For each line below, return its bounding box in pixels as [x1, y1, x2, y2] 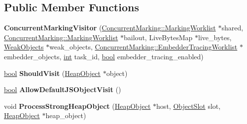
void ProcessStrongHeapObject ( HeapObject [4, 100, 151, 111]
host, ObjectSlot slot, [156, 100, 221, 111]
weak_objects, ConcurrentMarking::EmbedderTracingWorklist [49, 42, 238, 52]
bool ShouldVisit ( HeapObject [4, 68, 101, 78]
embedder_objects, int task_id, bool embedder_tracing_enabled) [4, 51, 204, 61]
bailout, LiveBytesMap [124, 32, 193, 42]
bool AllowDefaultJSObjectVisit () [4, 84, 121, 95]
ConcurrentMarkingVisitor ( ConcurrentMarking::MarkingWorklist [4, 23, 216, 33]
